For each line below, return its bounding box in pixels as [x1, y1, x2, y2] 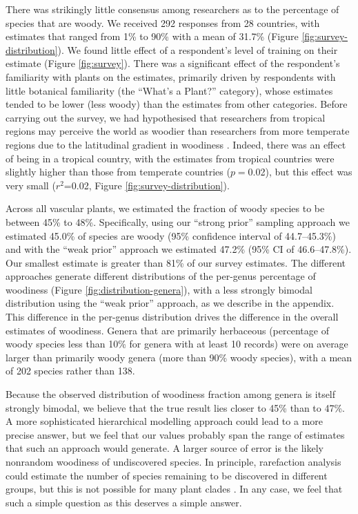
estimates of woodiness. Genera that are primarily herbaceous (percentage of [6, 323, 329, 337]
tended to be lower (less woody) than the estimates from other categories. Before [6, 97, 348, 111]
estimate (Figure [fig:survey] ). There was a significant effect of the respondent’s [6, 56, 340, 70]
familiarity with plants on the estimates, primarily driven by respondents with [6, 69, 336, 84]
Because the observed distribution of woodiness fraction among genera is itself [6, 387, 336, 401]
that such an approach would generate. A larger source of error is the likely [6, 441, 324, 455]
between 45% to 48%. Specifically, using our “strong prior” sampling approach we [6, 214, 350, 229]
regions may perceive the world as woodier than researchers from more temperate [6, 124, 350, 138]
